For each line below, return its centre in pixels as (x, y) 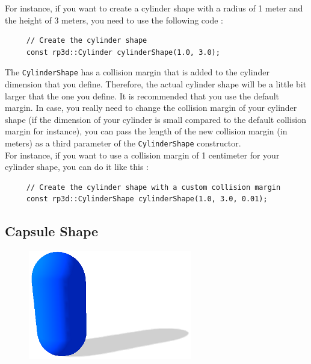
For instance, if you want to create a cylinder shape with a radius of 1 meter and (154, 8)
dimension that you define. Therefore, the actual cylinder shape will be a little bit (156, 84)
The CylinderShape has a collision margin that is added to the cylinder (137, 72)
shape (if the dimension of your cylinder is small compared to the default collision (156, 119)
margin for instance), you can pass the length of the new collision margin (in (146, 131)
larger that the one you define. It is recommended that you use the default (142, 96)
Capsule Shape (52, 231)
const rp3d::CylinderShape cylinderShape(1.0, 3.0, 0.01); (147, 199)
